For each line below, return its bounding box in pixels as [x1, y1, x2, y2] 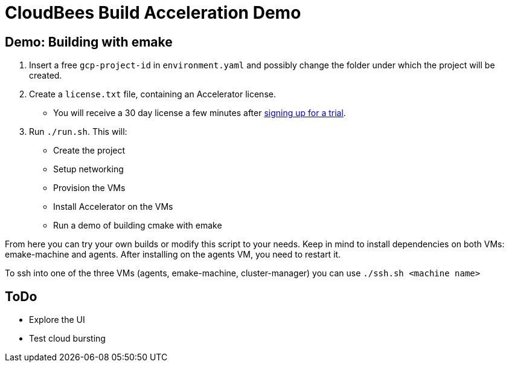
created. [29, 70, 62, 81]
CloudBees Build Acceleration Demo [5, 2, 301, 23]
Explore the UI [29, 314, 85, 325]
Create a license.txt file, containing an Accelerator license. [29, 89, 276, 100]
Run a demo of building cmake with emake [53, 220, 222, 231]
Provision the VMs [53, 183, 126, 193]
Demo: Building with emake [5, 34, 173, 50]
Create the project [53, 145, 126, 156]
